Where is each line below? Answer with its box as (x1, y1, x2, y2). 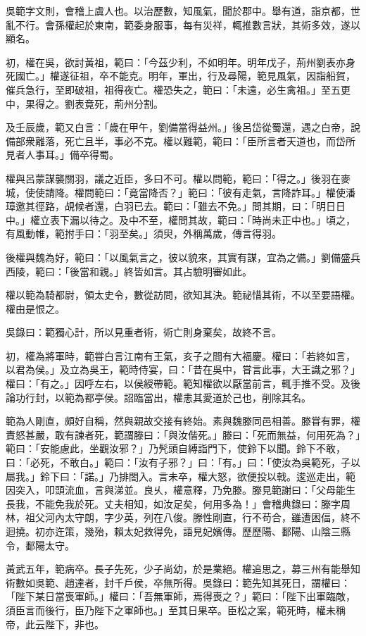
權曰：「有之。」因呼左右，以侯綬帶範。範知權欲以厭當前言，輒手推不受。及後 (6, 376, 360, 391)
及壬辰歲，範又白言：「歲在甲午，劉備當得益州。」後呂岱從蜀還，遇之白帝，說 (6, 120, 360, 135)
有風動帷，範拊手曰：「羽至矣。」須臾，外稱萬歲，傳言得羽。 (6, 226, 282, 241)
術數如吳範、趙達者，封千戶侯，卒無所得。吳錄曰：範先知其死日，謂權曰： (6, 575, 351, 590)
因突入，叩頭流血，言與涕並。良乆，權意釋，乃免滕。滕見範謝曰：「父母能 (6, 482, 346, 497)
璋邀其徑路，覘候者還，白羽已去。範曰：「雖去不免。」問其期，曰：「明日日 (6, 199, 346, 213)
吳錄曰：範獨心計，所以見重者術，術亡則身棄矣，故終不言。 (6, 325, 282, 339)
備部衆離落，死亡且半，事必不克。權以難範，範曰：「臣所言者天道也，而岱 (6, 133, 346, 148)
